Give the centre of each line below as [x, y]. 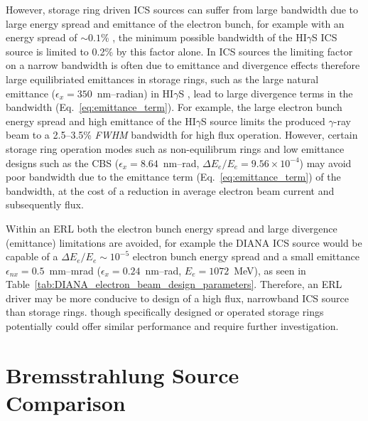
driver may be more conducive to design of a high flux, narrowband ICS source [178, 298]
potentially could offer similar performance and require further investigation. [172, 326]
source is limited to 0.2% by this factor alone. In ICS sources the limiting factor [179, 51]
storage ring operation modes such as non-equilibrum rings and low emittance [175, 148]
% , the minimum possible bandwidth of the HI [204, 37]
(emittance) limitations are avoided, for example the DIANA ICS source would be [184, 242]
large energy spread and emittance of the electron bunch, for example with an [175, 23]
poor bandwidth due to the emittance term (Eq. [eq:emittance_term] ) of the [173, 177]
